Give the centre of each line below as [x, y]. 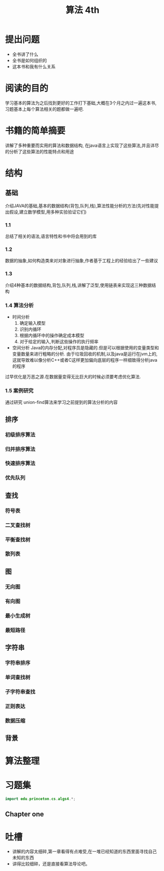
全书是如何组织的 [29, 60]
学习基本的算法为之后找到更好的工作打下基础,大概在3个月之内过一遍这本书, [81, 103]
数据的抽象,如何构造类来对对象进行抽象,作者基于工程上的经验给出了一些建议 [82, 261]
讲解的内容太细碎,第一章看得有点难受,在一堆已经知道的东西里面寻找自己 [84, 852]
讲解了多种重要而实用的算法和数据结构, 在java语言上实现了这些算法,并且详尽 [82, 145]
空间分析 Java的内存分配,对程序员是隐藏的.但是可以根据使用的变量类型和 [86, 348]
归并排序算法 [20, 449]
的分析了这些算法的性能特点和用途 [40, 151]
